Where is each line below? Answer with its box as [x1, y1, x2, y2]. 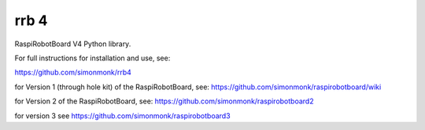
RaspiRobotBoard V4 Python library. [14, 39, 131, 49]
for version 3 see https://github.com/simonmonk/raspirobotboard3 [14, 110, 231, 121]
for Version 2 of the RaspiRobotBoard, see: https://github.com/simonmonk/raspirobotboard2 [14, 96, 314, 106]
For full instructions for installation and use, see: [14, 53, 171, 63]
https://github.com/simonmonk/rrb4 [14, 67, 131, 78]
